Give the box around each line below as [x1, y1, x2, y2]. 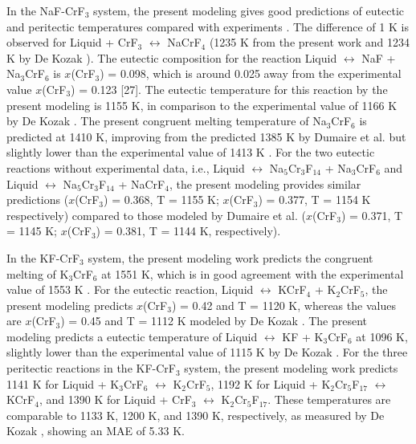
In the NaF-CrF [6, 2, 85, 18]
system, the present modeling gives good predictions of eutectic [93, 2, 404, 18]
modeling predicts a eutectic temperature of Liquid [6, 328, 258, 344]
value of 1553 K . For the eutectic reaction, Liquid [6, 281, 254, 298]
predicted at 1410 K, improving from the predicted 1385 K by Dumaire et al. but [6, 128, 406, 145]
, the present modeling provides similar [169, 175, 361, 192]
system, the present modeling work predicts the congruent [88, 249, 373, 266]
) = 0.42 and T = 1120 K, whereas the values [171, 296, 396, 313]
